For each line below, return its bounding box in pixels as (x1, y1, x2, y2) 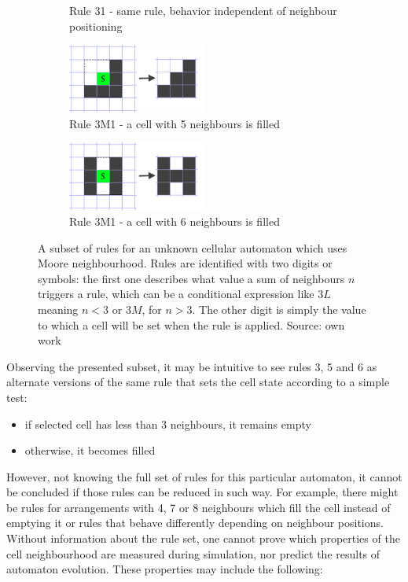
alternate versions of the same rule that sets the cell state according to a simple (6, 374, 390, 390)
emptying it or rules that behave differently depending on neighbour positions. (6, 514, 384, 531)
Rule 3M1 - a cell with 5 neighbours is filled (69, 115, 280, 131)
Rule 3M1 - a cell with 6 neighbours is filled (69, 212, 280, 229)
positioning (69, 17, 123, 34)
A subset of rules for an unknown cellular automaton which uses (38, 239, 347, 256)
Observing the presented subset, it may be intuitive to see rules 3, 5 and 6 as (6, 358, 377, 374)
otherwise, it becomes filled (24, 442, 156, 459)
